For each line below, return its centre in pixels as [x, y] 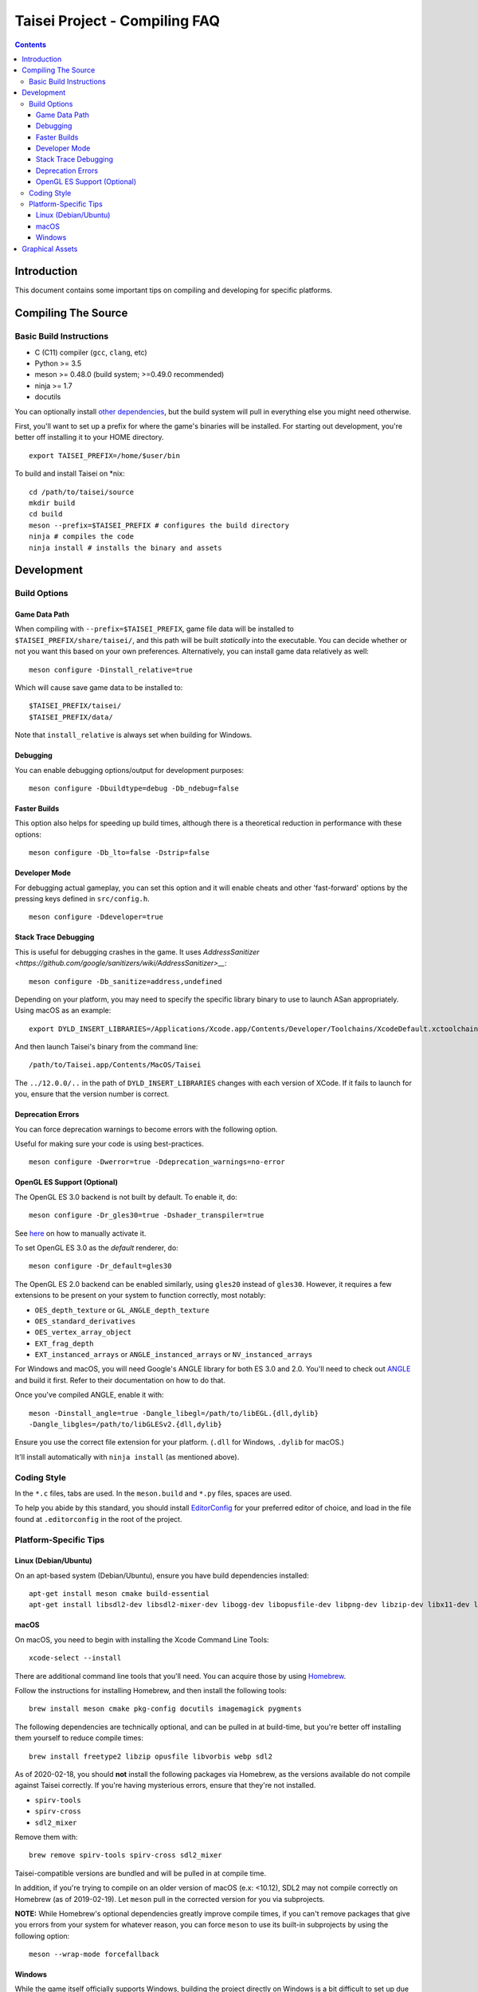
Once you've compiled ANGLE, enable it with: [89, 1395]
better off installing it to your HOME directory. [89, 437]
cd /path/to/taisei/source [82, 492]
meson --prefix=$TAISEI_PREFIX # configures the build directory [159, 525]
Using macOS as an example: [63, 1010]
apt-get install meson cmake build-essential [119, 1594]
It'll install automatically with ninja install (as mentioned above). [127, 1457]
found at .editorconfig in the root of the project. [98, 1519]
